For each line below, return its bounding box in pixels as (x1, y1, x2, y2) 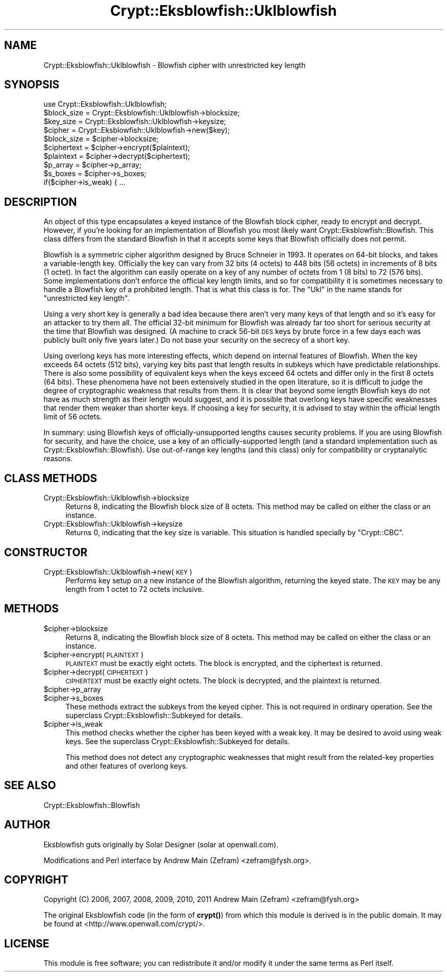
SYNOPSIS (4, 78, 60, 91)
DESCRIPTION (4, 195, 77, 208)
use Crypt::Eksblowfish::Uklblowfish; (43, 100, 167, 109)
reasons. (43, 454, 73, 463)
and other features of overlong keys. (65, 761, 188, 770)
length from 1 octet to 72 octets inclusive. (65, 584, 204, 593)
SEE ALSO (4, 779, 56, 792)
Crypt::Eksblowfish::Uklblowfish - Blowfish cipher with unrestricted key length (43, 60, 306, 69)
